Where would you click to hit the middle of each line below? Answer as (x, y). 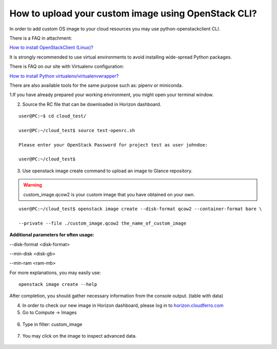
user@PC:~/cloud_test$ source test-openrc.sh (77, 130)
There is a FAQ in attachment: (41, 38)
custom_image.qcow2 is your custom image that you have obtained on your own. (109, 194)
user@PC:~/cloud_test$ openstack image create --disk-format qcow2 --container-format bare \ (140, 209)
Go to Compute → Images (50, 313)
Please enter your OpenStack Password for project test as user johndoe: (113, 145)
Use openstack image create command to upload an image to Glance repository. (107, 171)
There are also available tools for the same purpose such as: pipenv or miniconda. (96, 85)
